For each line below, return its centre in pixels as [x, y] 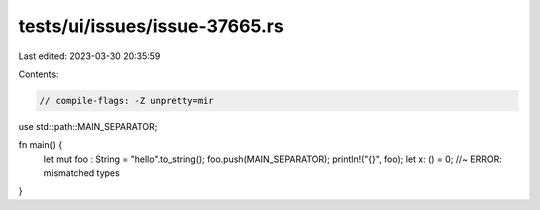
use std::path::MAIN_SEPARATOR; [88, 126]
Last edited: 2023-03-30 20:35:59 [89, 56]
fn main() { [40, 145]
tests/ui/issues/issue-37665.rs [151, 26]
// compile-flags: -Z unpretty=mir [126, 100]
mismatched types [81, 173]
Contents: [38, 74]
